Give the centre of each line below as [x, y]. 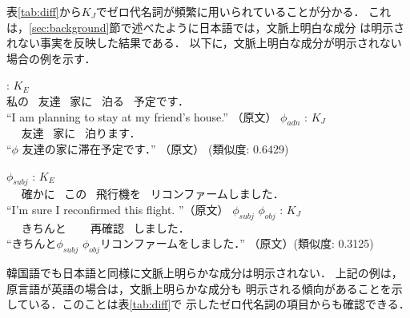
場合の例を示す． [51, 58]
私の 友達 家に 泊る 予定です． [98, 100]
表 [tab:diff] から [44, 11]
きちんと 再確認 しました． [105, 227]
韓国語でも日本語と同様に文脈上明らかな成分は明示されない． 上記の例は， [205, 273]
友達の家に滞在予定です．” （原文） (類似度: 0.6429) [155, 148]
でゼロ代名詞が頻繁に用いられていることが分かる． [230, 11]
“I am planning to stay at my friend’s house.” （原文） [142, 116]
